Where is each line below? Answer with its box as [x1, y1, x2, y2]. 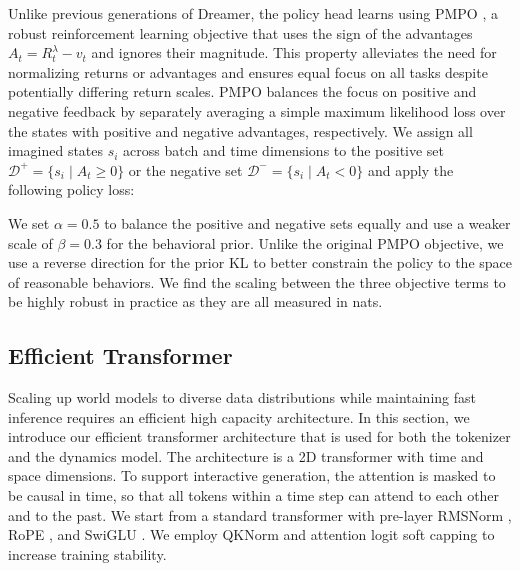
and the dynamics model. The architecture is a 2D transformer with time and [8, 445, 484, 466]
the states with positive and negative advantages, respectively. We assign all [8, 120, 473, 141]
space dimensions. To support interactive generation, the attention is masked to [8, 465, 496, 486]
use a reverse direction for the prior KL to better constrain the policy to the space [8, 252, 513, 273]
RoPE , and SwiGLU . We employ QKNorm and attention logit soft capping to [8, 524, 495, 545]
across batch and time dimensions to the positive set [123, 140, 445, 161]
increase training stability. [8, 543, 167, 564]
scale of [8, 232, 53, 253]
